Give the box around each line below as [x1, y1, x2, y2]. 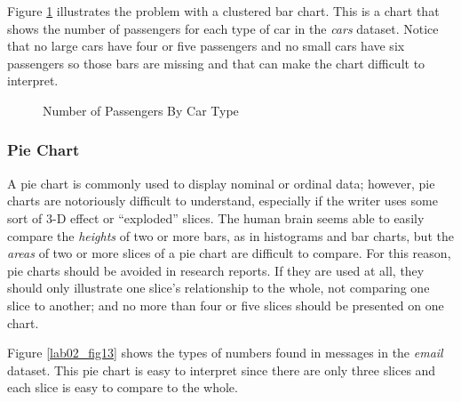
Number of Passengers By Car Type [43, 100, 239, 119]
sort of [7, 208, 43, 227]
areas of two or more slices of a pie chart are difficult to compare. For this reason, [7, 244, 451, 262]
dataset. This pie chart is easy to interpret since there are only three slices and [7, 360, 436, 379]
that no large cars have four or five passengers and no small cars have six [7, 36, 405, 55]
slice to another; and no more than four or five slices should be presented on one [7, 295, 444, 314]
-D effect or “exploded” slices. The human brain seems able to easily [52, 208, 425, 227]
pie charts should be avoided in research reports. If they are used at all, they [7, 261, 425, 279]
